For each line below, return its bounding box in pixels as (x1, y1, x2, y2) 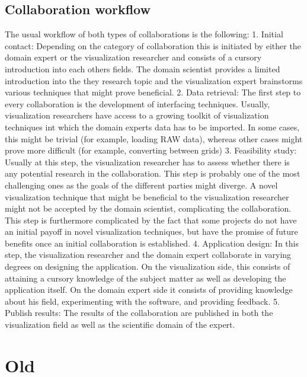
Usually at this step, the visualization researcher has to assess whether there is (5, 155, 290, 168)
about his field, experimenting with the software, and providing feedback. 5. (5, 295, 280, 307)
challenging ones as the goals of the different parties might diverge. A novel (5, 178, 278, 191)
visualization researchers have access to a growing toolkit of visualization (5, 109, 269, 122)
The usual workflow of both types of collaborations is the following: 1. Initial (5, 28, 283, 40)
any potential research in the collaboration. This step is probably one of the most (5, 167, 300, 180)
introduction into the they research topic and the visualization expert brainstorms (5, 74, 303, 87)
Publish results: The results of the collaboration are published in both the (5, 306, 273, 319)
